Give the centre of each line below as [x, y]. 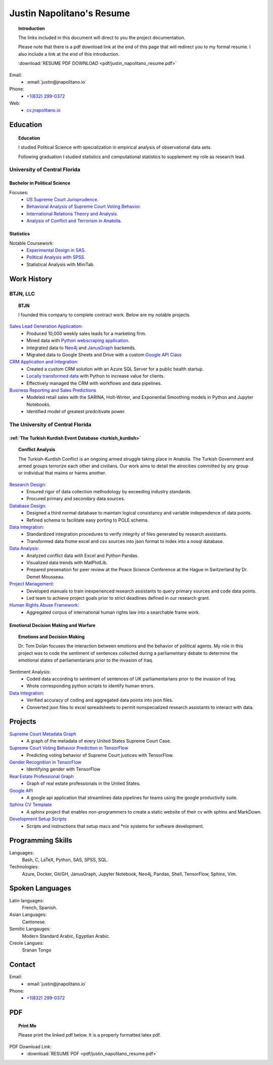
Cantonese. [34, 922]
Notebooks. [39, 404]
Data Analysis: [24, 548]
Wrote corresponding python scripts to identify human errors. [90, 686]
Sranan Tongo [37, 950]
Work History [31, 279]
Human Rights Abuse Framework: [44, 605]
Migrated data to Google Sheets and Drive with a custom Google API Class [104, 355]
